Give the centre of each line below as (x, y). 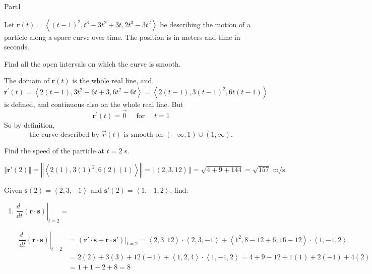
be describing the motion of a (205, 24)
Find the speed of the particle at (54, 150)
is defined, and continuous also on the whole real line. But (94, 104)
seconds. (17, 47)
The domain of (27, 80)
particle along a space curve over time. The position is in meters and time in (122, 37)
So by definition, (29, 124)
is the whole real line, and (112, 80)
